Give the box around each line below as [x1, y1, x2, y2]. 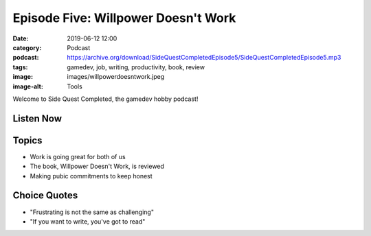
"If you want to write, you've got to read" [30, 217, 146, 226]
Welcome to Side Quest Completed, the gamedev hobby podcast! [12, 95, 199, 103]
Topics [12, 134, 43, 146]
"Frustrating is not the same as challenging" [30, 208, 155, 216]
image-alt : [12, 82, 44, 91]
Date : [12, 34, 29, 43]
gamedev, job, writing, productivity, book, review [67, 62, 205, 71]
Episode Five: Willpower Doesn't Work [12, 10, 236, 25]
